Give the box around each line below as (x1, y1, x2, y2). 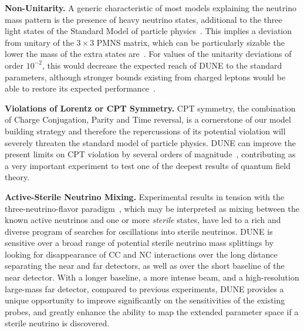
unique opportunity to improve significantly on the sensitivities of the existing (5, 294, 285, 306)
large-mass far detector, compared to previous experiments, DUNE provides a (5, 282, 284, 295)
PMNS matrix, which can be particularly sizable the (96, 36, 285, 48)
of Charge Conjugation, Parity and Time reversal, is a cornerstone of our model (5, 113, 291, 126)
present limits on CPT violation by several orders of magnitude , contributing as (5, 148, 296, 160)
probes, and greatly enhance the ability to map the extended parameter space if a (5, 305, 299, 318)
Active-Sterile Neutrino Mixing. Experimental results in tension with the (5, 190, 285, 202)
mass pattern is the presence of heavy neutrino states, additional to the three (5, 13, 282, 25)
